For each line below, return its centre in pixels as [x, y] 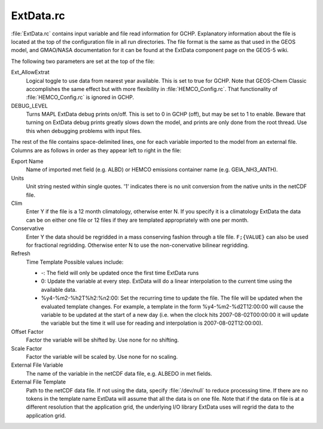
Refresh [21, 253]
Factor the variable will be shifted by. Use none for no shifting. [103, 340]
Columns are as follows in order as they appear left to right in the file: [96, 150]
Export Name [27, 161]
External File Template [38, 382]
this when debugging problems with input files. [84, 131]
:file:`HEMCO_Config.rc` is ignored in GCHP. [80, 97]
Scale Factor [27, 348]
